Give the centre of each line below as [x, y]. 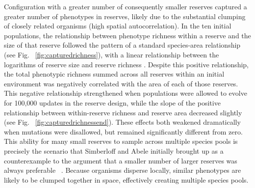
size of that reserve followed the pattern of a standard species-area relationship [122, 45]
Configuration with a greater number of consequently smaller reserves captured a [126, 6]
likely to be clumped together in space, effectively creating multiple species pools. [126, 179]
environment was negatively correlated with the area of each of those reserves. [121, 83]
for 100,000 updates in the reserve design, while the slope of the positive [112, 102]
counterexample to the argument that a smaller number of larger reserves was [121, 160]
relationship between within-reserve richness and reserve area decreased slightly [123, 112]
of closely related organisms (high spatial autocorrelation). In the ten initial [118, 26]
